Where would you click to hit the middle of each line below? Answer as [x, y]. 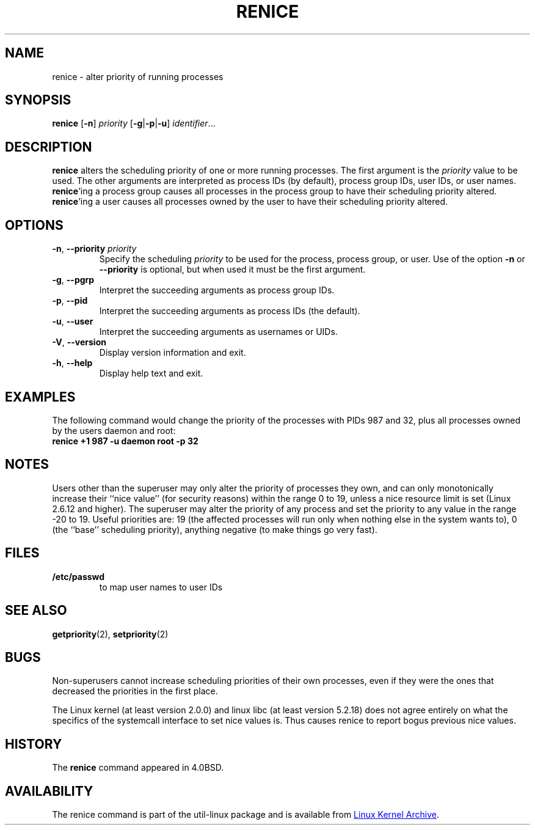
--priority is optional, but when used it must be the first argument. [232, 270]
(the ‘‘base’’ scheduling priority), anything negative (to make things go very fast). [215, 529]
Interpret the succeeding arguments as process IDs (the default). [230, 311]
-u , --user [73, 321]
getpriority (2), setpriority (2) [110, 634]
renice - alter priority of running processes [138, 76]
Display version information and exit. [173, 353]
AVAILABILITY [49, 791]
